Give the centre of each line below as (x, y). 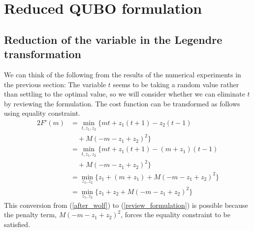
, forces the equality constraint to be (175, 214)
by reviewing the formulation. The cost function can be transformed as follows (122, 103)
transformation (43, 54)
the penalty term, (30, 214)
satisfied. (17, 224)
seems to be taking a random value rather (176, 84)
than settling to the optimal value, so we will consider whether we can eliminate (125, 94)
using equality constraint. (42, 113)
